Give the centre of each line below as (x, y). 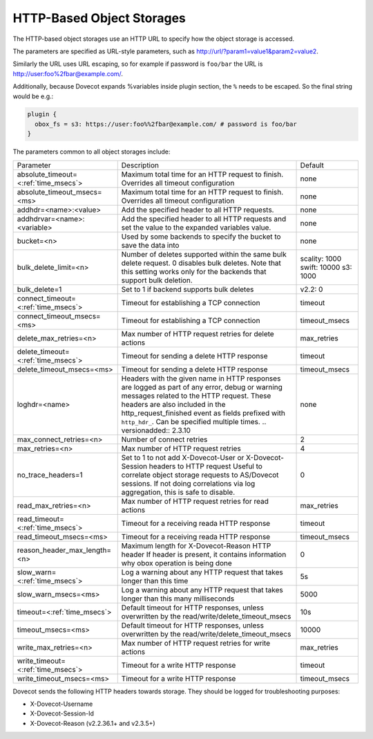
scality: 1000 (321, 258)
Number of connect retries (164, 439)
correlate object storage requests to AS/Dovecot (200, 475)
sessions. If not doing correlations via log (188, 483)
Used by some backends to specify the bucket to (201, 237)
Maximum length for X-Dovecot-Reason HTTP (196, 545)
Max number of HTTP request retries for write (196, 643)
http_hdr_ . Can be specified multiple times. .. (194, 421)
